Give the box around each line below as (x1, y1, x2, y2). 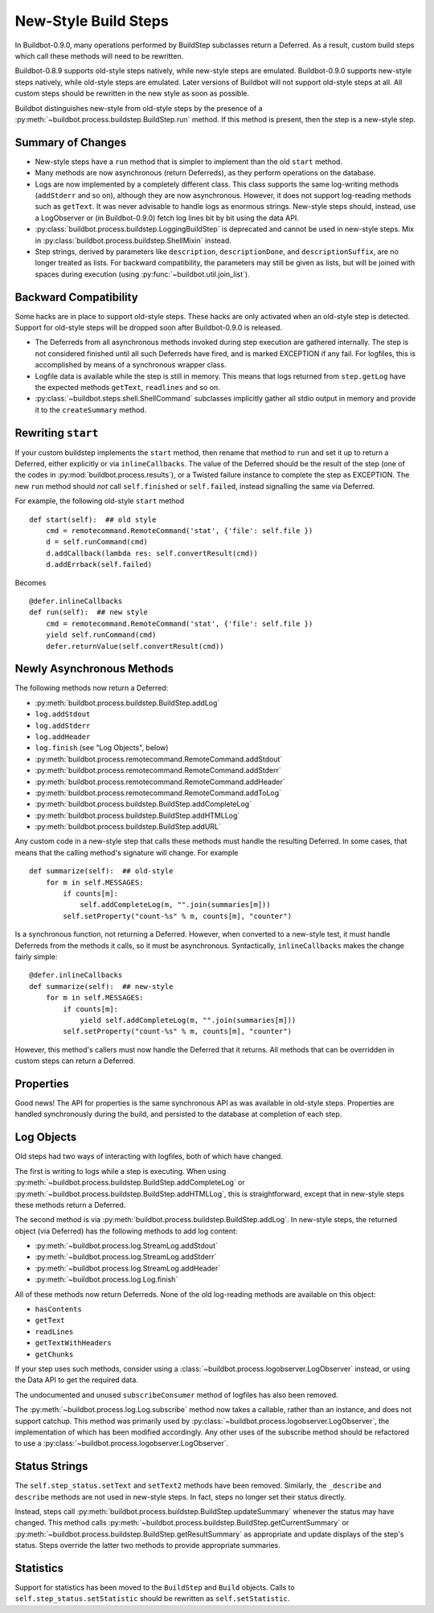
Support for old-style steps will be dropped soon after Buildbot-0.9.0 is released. (14, 322, 283, 332)
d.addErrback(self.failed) (45, 560, 153, 569)
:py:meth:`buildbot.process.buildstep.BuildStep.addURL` (35, 822, 221, 831)
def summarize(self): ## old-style (29, 867, 174, 876)
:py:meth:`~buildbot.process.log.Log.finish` (35, 1274, 178, 1284)
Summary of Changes (14, 135, 127, 149)
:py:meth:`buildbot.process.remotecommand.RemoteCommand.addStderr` (35, 765, 281, 775)
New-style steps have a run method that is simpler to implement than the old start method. (35, 157, 343, 166)
